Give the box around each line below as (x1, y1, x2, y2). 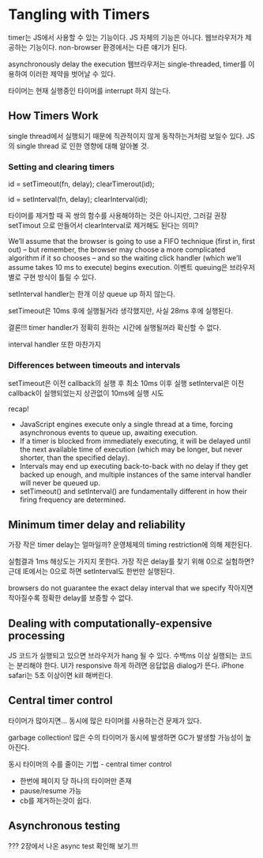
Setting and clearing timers (8, 161, 115, 172)
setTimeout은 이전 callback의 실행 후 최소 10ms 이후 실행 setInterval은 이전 (8, 379, 245, 388)
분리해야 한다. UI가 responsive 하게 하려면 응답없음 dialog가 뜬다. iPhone (16, 661, 245, 670)
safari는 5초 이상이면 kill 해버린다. (8, 670, 113, 680)
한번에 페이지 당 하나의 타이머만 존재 (19, 776, 132, 785)
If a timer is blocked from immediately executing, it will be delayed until (19, 436, 251, 446)
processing (8, 629, 66, 643)
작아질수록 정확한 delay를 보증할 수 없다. (8, 594, 133, 603)
